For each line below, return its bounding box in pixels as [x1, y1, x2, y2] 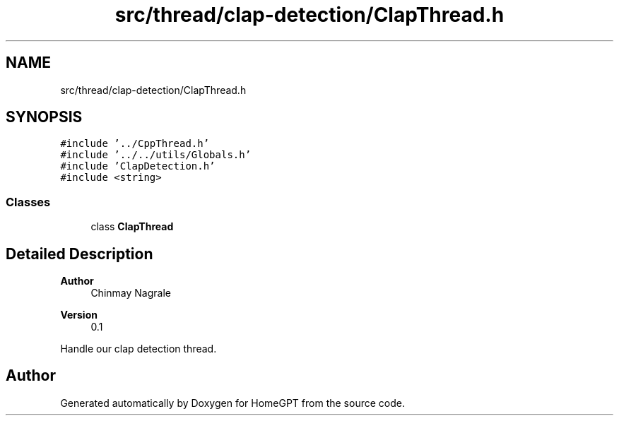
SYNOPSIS [6, 108, 83, 126]
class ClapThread [90, 220, 174, 233]
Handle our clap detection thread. [60, 343, 217, 355]
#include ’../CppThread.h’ [60, 138, 210, 150]
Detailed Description [6, 244, 153, 263]
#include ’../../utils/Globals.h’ [60, 149, 252, 161]
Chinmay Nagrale [90, 287, 171, 300]
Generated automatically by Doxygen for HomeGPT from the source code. [60, 396, 405, 409]
